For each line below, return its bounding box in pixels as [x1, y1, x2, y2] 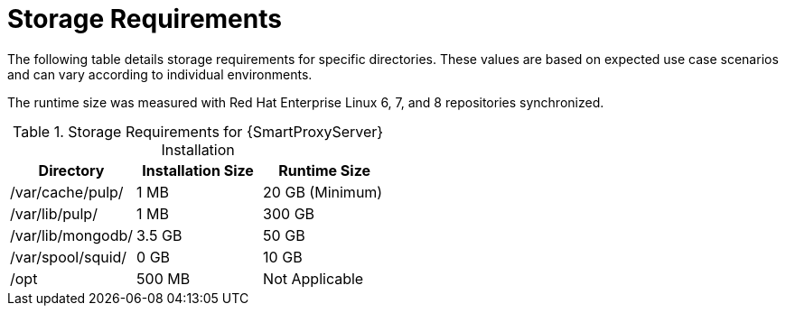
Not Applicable [263, 269, 364, 288]
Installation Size [142, 161, 254, 180]
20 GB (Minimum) [263, 182, 383, 201]
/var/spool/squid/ [10, 247, 127, 266]
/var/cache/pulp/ [10, 182, 124, 201]
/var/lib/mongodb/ [10, 226, 134, 244]
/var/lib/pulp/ [10, 204, 98, 223]
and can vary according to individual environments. [7, 66, 313, 82]
